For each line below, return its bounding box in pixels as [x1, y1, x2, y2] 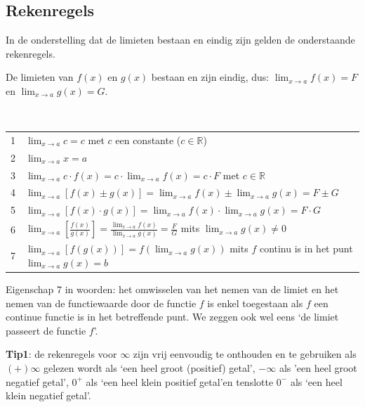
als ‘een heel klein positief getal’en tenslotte [86, 374, 274, 389]
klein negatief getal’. [6, 388, 91, 403]
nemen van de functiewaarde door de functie [6, 295, 197, 310]
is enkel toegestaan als [207, 295, 303, 310]
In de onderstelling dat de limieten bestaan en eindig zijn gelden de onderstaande [6, 32, 355, 47]
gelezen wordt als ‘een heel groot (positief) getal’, [44, 361, 255, 375]
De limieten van [6, 70, 74, 84]
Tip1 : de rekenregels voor [6, 347, 117, 361]
